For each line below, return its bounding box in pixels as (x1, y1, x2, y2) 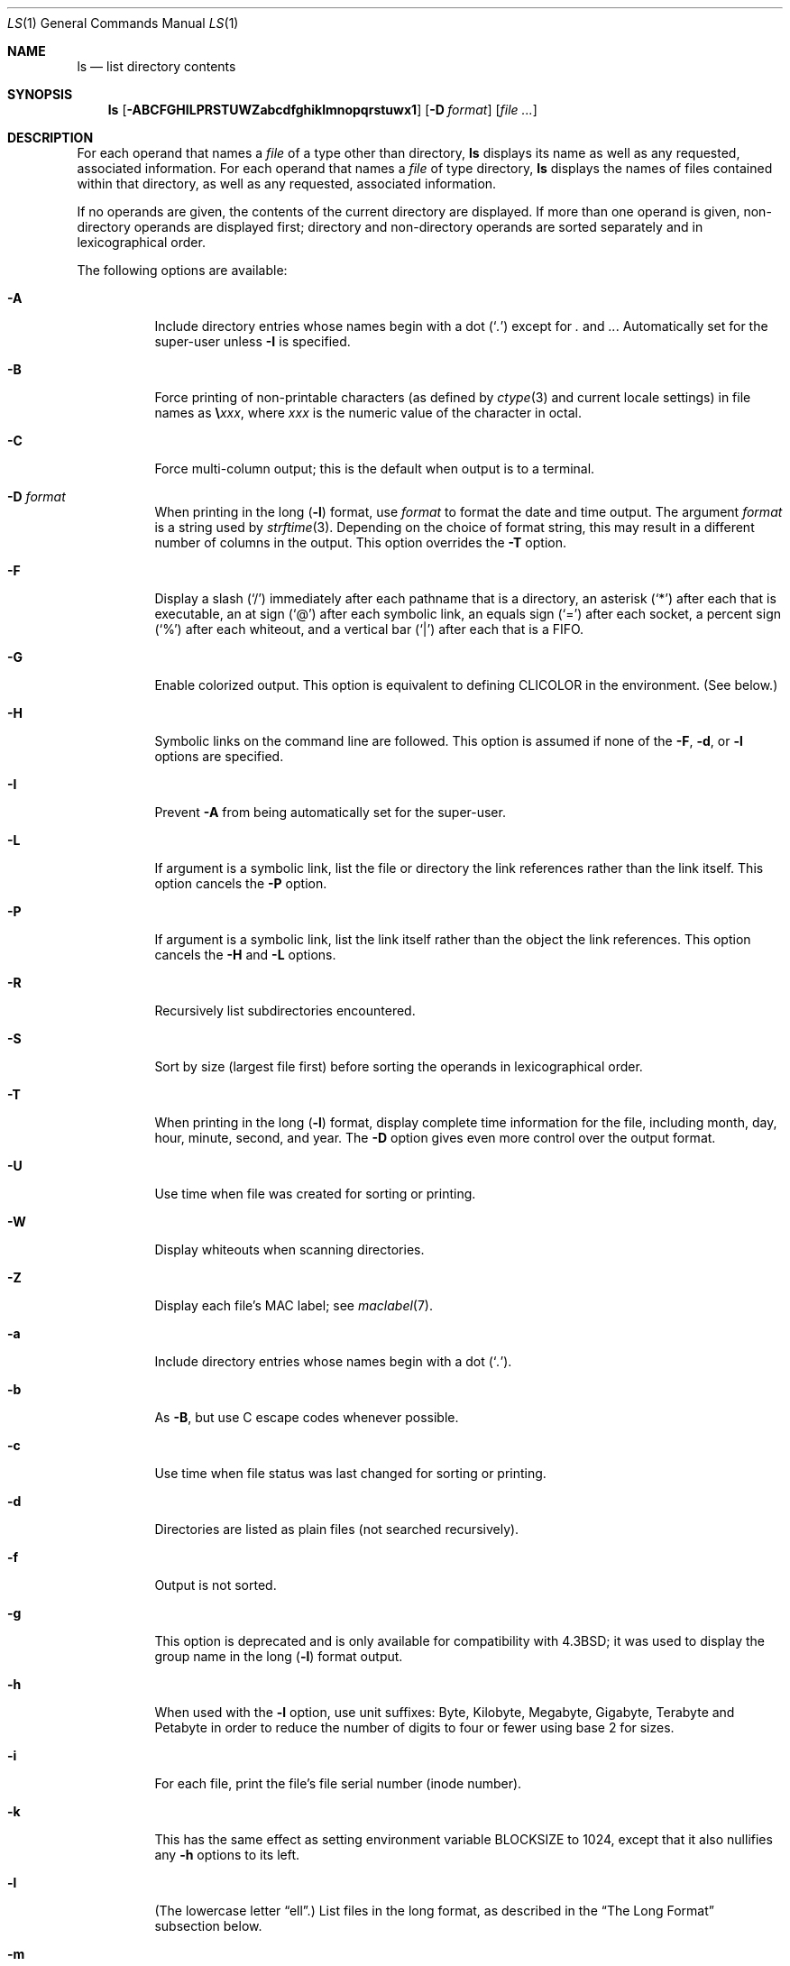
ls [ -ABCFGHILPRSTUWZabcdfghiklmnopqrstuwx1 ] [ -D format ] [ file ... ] (107, 102, 537, 117)
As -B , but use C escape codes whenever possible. (154, 1410, 459, 1425)
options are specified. (154, 749, 284, 764)
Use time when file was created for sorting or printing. (154, 1186, 476, 1201)
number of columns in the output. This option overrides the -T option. (154, 535, 566, 550)
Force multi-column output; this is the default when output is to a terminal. (154, 461, 595, 476)
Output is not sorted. (154, 1577, 277, 1593)
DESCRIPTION (7, 130, 94, 145)
